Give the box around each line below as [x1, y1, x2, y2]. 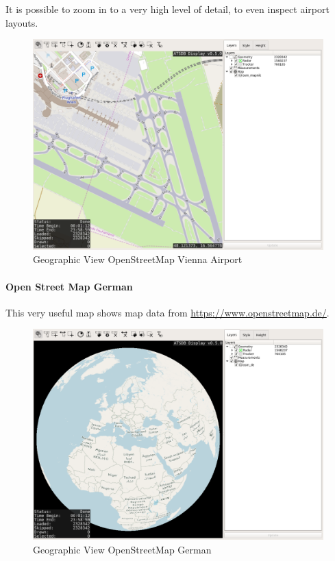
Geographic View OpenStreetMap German [33, 542, 212, 556]
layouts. [5, 15, 38, 29]
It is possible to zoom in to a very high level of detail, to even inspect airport [5, 2, 330, 16]
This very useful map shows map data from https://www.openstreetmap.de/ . [5, 305, 330, 319]
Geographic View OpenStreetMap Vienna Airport [33, 252, 243, 266]
